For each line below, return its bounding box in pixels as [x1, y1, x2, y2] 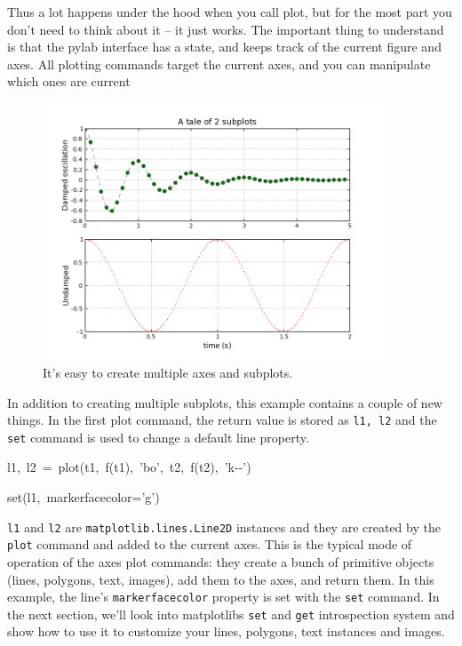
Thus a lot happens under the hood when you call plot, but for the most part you [7, 3, 452, 20]
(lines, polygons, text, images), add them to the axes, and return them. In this [7, 570, 434, 588]
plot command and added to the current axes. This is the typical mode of [7, 535, 412, 554]
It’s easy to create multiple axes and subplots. [43, 363, 293, 381]
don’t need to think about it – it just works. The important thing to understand [7, 20, 444, 38]
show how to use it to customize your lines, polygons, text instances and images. [7, 622, 445, 641]
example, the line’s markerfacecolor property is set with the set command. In [7, 587, 440, 606]
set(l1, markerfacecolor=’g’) [7, 488, 160, 506]
